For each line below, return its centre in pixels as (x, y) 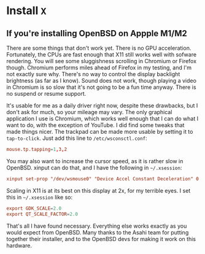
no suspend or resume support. (46, 94)
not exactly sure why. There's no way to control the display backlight (93, 74)
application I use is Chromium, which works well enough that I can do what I (102, 118)
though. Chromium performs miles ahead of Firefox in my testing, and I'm (99, 67)
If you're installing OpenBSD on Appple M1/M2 (97, 33)
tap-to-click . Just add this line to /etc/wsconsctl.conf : (77, 138)
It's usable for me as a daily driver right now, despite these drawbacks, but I (102, 106)
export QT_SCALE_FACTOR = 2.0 (42, 214)
